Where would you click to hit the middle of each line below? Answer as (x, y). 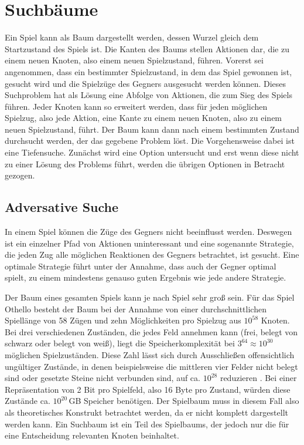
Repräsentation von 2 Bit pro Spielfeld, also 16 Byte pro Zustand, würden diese (148, 389)
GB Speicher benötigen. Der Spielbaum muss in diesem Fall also (184, 401)
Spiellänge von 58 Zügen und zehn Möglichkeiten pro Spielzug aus (123, 320)
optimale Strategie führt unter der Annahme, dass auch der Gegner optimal (141, 266)
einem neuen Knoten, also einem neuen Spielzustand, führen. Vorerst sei (134, 60)
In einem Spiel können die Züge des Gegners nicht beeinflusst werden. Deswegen (148, 232)
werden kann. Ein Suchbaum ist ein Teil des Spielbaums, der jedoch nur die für (147, 424)
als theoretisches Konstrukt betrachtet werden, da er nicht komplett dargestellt (146, 412)
